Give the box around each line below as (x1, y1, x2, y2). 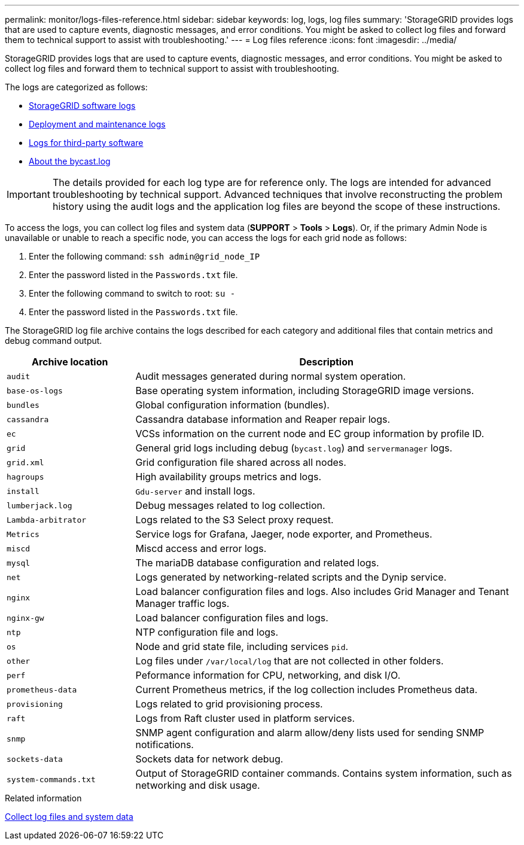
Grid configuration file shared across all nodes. (135, 456, 346, 468)
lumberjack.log (7, 501, 72, 510)
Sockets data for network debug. (135, 753, 284, 765)
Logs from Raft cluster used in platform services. (135, 712, 355, 724)
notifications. (135, 739, 194, 751)
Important (7, 188, 50, 200)
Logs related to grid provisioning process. (135, 698, 323, 710)
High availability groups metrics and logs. (135, 471, 322, 483)
